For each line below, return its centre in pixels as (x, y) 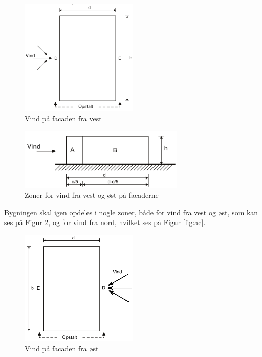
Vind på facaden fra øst (62, 348)
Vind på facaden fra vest (63, 118)
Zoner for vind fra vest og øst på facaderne (92, 195)
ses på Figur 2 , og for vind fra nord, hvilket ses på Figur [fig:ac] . (105, 222)
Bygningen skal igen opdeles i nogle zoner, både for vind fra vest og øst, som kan (131, 212)
